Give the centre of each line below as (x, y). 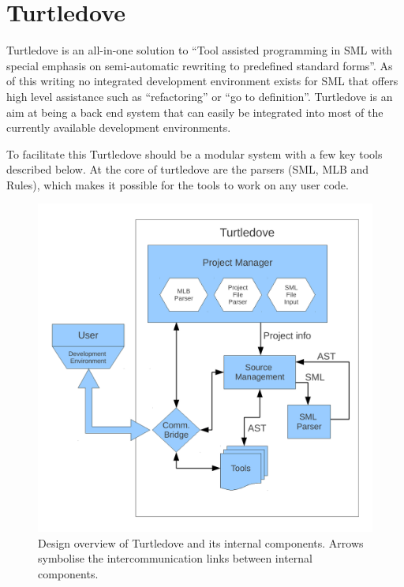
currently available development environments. (119, 127)
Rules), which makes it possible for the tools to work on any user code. (178, 184)
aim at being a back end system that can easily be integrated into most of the (195, 112)
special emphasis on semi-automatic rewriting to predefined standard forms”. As (200, 65)
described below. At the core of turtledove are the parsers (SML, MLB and (188, 169)
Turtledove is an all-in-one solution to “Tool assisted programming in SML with (200, 50)
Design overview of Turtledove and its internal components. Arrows (201, 542)
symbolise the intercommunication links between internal (175, 558)
